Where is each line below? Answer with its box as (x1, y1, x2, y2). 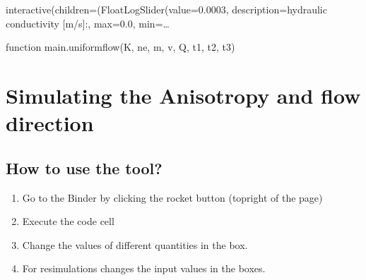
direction (6, 109, 94, 138)
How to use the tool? (6, 157, 163, 178)
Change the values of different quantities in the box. (22, 237, 248, 252)
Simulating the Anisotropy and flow (6, 80, 361, 109)
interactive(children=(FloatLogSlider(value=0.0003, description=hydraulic (6, 2, 327, 16)
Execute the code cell (22, 214, 114, 229)
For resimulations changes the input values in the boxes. (22, 261, 266, 276)
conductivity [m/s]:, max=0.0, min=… (6, 16, 170, 30)
